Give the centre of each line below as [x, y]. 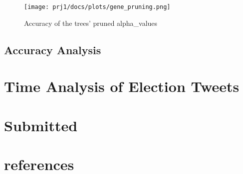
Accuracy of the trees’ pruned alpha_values [91, 23]
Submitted [41, 125]
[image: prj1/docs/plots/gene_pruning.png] [97, 7]
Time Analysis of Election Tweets [122, 86]
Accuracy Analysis [53, 49]
